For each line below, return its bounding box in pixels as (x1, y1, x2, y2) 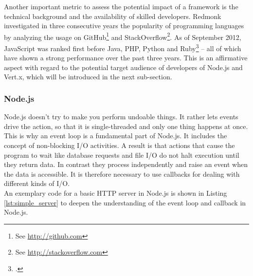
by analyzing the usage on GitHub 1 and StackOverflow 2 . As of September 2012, (4, 30, 241, 42)
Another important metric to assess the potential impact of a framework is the (4, 1, 238, 11)
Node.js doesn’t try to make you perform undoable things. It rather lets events (4, 111, 238, 122)
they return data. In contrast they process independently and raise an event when (4, 159, 248, 169)
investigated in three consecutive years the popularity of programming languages (4, 20, 244, 31)
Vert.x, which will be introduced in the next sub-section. (4, 72, 172, 82)
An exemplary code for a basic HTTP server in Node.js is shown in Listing (4, 188, 227, 198)
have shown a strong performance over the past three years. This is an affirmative (4, 53, 248, 63)
